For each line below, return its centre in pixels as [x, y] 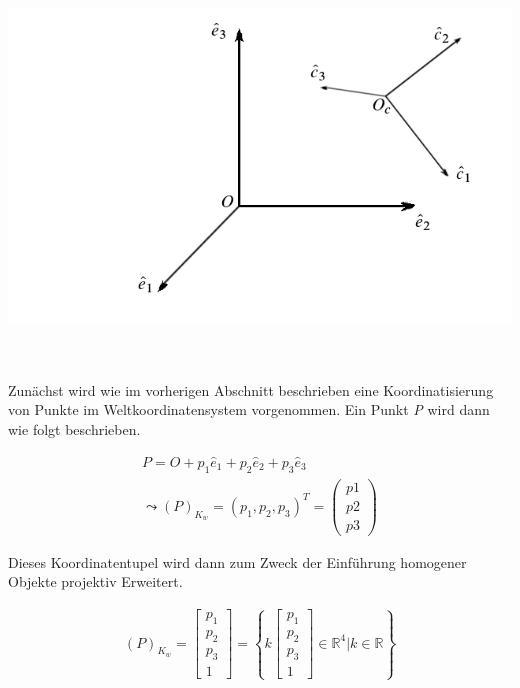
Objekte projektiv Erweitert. [95, 581]
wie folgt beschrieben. [74, 428]
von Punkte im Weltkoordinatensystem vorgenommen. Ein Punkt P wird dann [249, 409]
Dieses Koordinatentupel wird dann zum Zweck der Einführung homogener [237, 561]
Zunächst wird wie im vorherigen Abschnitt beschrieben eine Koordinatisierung [251, 389]
